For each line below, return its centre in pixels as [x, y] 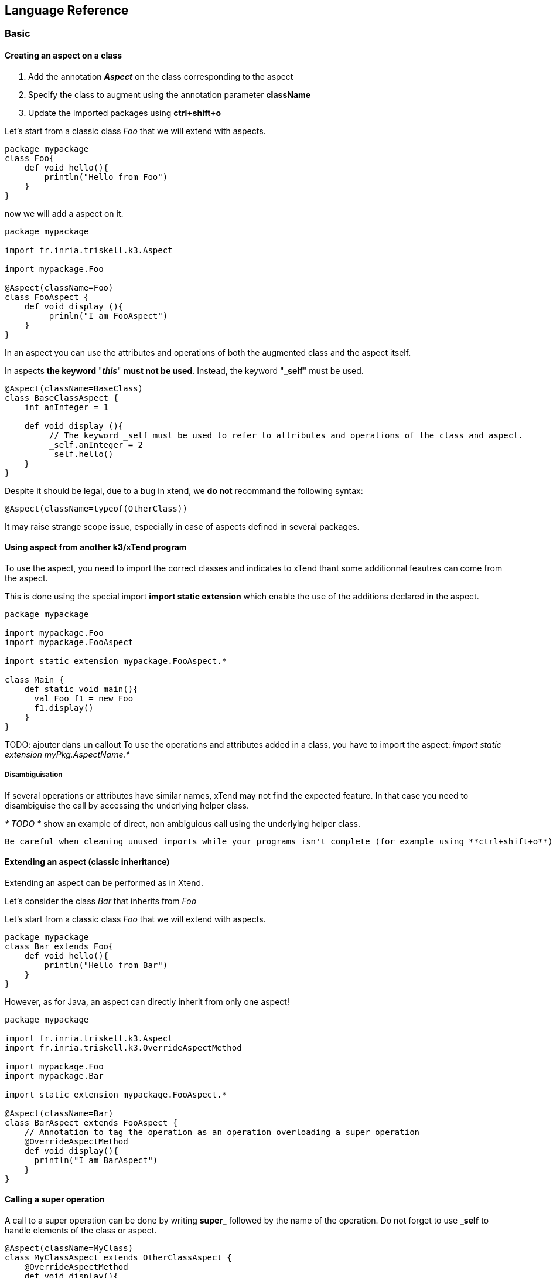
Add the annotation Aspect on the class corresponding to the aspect [161, 76]
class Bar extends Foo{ [59, 946]
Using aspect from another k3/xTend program [96, 547]
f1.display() [64, 708]
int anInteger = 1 [66, 407]
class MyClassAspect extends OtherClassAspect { [118, 1258]
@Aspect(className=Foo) [59, 287]
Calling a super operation [55, 1199]
